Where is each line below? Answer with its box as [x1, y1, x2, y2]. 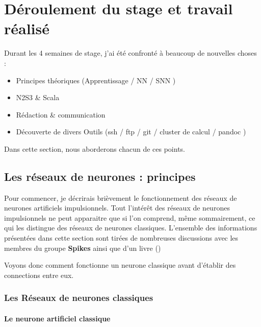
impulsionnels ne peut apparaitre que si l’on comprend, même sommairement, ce [4, 212, 255, 223]
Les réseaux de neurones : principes [4, 168, 196, 184]
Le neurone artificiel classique [4, 313, 111, 323]
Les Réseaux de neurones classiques [4, 291, 153, 304]
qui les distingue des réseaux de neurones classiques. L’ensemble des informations [4, 222, 257, 233]
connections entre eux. [4, 269, 74, 280]
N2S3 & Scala [16, 92, 60, 103]
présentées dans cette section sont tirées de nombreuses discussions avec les [4, 232, 239, 243]
